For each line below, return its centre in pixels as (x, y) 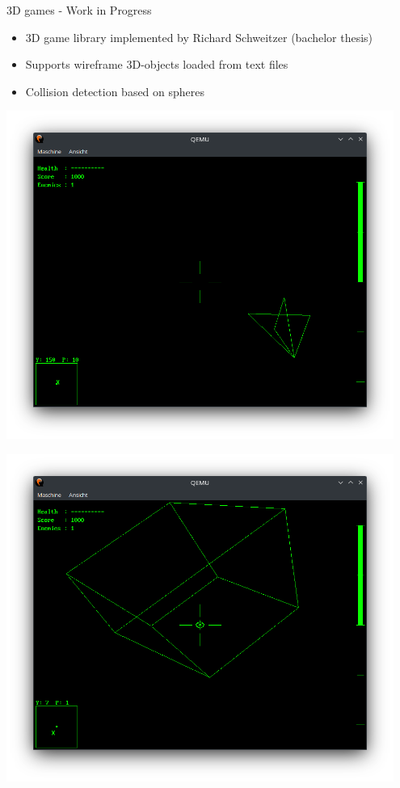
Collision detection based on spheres (115, 91)
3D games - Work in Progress (79, 10)
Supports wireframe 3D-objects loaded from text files (157, 64)
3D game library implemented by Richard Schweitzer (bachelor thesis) (199, 37)
